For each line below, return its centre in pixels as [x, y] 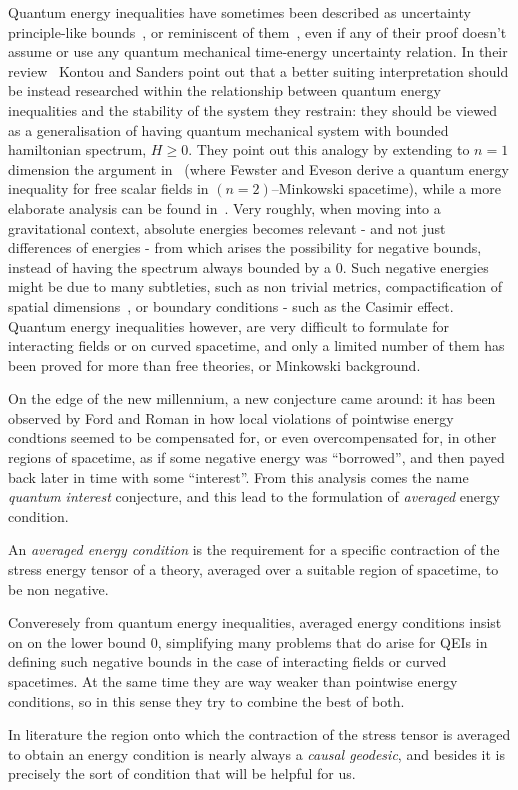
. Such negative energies [415, 266]
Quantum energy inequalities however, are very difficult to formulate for [228, 325]
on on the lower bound [77, 641]
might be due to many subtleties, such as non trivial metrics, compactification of [255, 286]
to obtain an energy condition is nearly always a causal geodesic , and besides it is [257, 753]
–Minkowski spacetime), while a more [386, 188]
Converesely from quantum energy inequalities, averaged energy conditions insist [255, 622]
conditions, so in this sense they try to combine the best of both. [206, 700]
